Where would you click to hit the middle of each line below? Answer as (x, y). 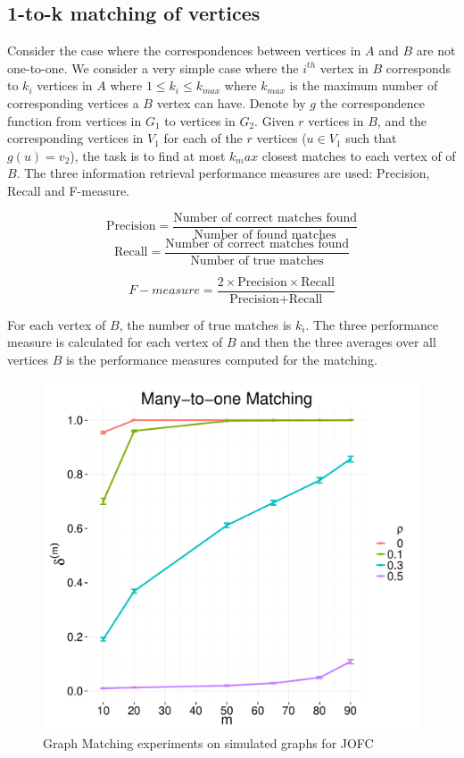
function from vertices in (75, 120)
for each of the (203, 138)
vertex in (344, 67)
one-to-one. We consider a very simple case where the (153, 67)
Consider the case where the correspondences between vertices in (184, 51)
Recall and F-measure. (68, 190)
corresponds (418, 67)
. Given (274, 120)
